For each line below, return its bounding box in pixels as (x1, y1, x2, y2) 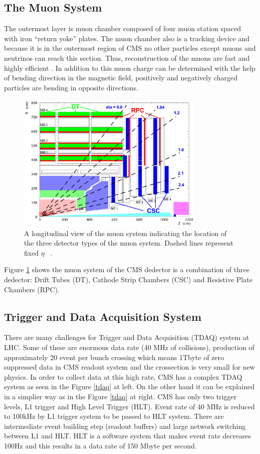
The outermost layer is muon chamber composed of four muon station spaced (4, 23, 241, 34)
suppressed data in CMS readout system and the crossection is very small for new (4, 362, 255, 372)
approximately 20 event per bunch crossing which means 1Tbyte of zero (4, 352, 224, 362)
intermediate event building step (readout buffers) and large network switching (4, 420, 246, 431)
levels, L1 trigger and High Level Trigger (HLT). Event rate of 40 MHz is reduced (4, 401, 255, 411)
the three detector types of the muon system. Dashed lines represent (24, 238, 233, 248)
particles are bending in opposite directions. (4, 82, 138, 92)
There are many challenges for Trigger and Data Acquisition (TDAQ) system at (4, 332, 249, 343)
